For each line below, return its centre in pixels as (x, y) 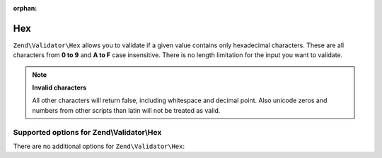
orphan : (25, 8)
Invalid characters (59, 87)
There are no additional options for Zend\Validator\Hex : (99, 146)
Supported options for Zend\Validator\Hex (87, 132)
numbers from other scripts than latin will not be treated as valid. (126, 110)
